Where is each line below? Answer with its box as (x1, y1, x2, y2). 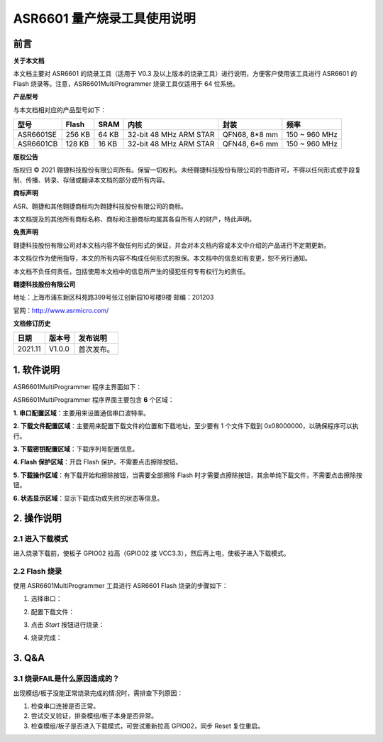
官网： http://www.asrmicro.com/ (13, 306, 109, 315)
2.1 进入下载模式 (13, 534, 69, 544)
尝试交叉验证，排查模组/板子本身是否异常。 (30, 711, 158, 720)
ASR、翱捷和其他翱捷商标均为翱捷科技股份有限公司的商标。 (13, 202, 187, 210)
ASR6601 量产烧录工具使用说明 (13, 11, 196, 26)
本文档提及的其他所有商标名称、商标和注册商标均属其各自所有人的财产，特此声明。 (13, 214, 255, 223)
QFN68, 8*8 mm (222, 130, 279, 140)
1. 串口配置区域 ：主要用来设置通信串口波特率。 (13, 408, 150, 417)
